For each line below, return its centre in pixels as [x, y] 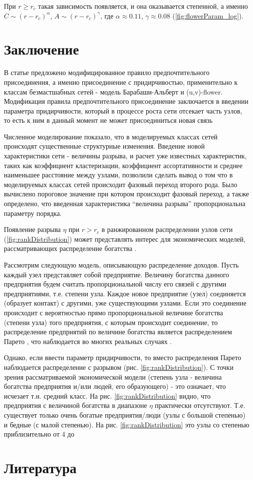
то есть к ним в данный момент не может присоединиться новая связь [108, 120]
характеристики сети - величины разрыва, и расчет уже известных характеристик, [126, 156]
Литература [40, 467]
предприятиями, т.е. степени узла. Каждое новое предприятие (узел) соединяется [125, 293]
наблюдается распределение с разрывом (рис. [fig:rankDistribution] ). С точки [119, 367]
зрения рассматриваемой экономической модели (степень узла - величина [113, 376]
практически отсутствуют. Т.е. [200, 405]
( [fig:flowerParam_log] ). [208, 15]
